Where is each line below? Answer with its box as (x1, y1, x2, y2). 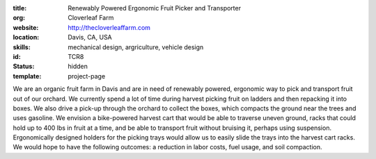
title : (13, 4, 27, 12)
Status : (13, 62, 35, 71)
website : (13, 23, 39, 31)
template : (13, 72, 42, 80)
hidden (68, 62, 88, 71)
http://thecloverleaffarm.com (68, 23, 151, 31)
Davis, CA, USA (68, 33, 113, 42)
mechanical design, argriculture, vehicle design (68, 42, 204, 51)
